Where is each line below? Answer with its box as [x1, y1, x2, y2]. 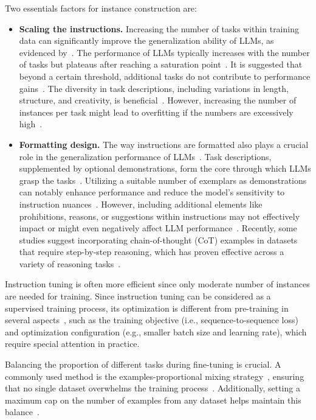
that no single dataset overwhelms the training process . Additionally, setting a [5, 382, 300, 394]
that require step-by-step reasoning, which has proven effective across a [19, 245, 284, 258]
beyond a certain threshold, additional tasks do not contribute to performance [19, 69, 311, 82]
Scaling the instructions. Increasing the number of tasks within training [19, 22, 299, 35]
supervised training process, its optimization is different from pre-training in [5, 301, 289, 314]
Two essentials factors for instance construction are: [5, 2, 197, 14]
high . [19, 117, 43, 130]
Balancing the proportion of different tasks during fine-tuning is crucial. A [5, 358, 281, 371]
